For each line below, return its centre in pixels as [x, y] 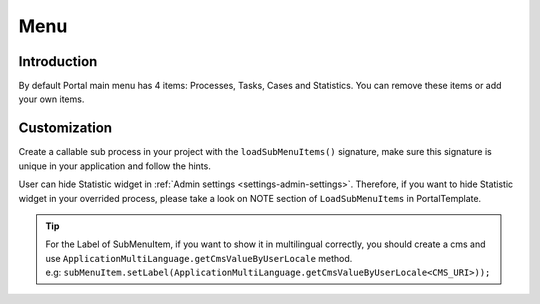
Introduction [58, 61]
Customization [65, 128]
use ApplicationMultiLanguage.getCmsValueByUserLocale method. [199, 258]
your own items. [51, 99]
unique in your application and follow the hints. [115, 166]
